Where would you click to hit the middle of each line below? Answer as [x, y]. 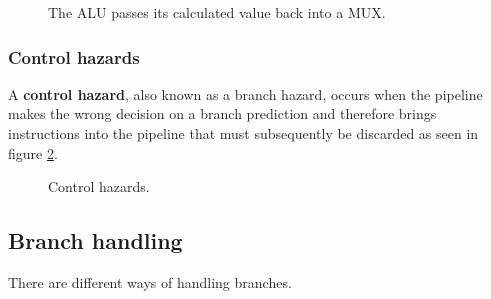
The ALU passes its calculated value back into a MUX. [217, 12]
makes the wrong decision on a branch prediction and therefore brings [222, 113]
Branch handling [95, 240]
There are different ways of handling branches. [150, 281]
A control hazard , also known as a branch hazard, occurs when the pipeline [245, 93]
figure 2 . [33, 152]
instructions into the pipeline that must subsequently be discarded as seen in [243, 133]
